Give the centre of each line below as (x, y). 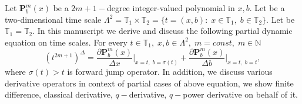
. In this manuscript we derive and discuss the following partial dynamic (162, 31)
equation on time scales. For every (66, 42)
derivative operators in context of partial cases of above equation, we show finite (149, 83)
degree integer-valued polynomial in (171, 8)
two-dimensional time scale (53, 19)
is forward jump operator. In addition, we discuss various (170, 72)
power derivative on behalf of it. (241, 94)
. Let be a (267, 8)
